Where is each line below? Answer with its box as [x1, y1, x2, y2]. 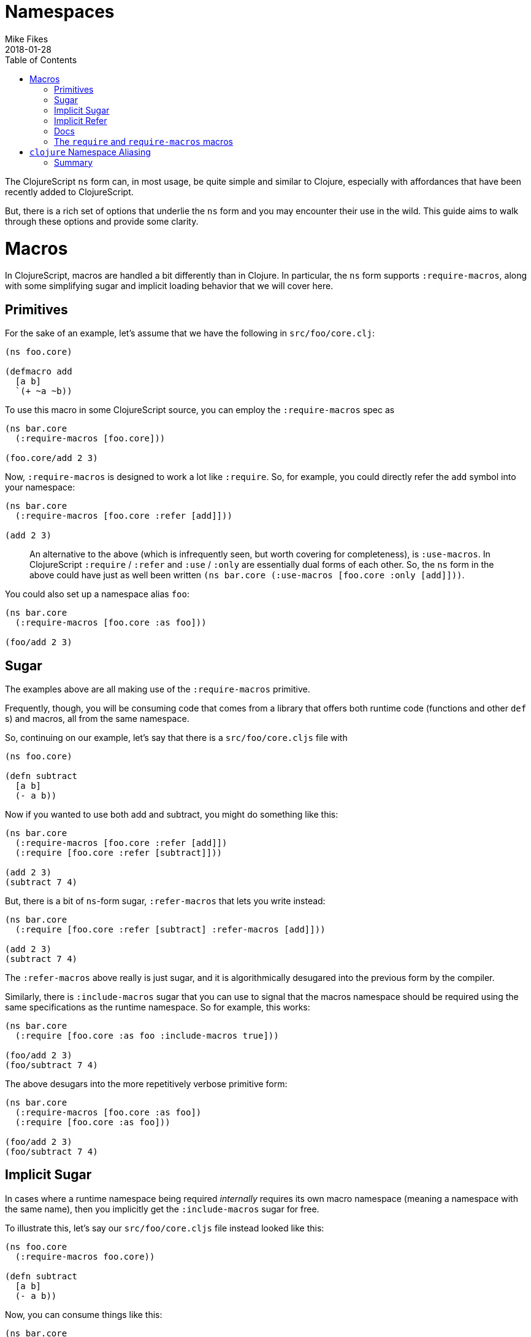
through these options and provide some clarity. [5, 215, 199, 227]
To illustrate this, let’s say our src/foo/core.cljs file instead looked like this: [5, 1222, 324, 1233]
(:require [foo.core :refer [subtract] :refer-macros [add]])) [15, 924, 326, 934]
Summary [54, 157, 93, 168]
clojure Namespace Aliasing [29, 146, 151, 157]
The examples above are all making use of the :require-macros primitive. [5, 683, 310, 694]
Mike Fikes [5, 33, 48, 44]
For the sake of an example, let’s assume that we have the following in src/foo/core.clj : [5, 328, 375, 339]
